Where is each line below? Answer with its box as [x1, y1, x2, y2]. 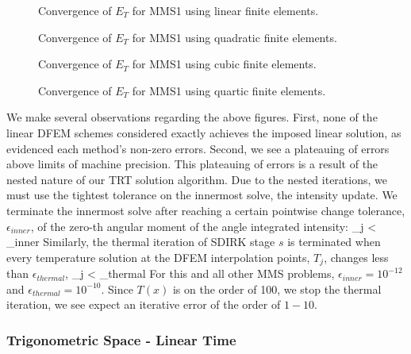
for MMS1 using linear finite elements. [132, 2, 319, 18]
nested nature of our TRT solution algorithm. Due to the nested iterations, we [6, 171, 387, 187]
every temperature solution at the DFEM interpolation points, [6, 248, 310, 265]
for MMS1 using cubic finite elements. [132, 56, 317, 72]
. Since [101, 280, 133, 297]
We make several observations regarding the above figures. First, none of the [6, 109, 378, 125]
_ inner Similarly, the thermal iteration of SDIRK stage [6, 233, 275, 250]
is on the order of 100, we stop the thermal [172, 280, 382, 297]
